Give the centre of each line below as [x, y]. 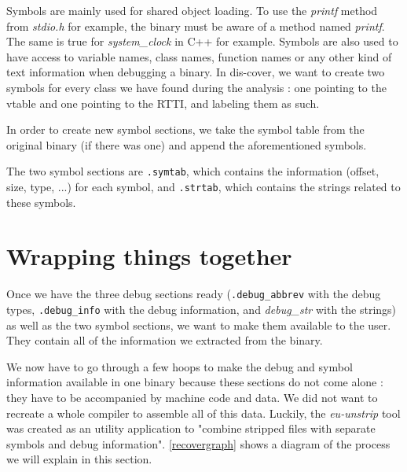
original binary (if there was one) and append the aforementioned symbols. [187, 144]
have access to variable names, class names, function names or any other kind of [199, 56]
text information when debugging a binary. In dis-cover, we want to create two [196, 72]
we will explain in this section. [79, 459]
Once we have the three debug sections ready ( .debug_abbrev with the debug [194, 294]
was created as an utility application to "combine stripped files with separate [191, 428]
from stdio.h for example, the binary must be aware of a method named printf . [196, 26]
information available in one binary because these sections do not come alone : [195, 382]
